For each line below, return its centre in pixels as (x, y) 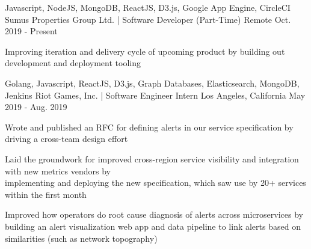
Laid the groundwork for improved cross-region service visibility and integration (152, 158)
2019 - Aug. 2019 (36, 107)
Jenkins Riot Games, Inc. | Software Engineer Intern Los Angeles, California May (155, 95)
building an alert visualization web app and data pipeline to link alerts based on (153, 226)
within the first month (46, 194)
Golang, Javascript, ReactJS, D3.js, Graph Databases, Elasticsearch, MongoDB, (152, 83)
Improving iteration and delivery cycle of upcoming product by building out (145, 51)
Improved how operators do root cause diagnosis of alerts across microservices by (154, 214)
